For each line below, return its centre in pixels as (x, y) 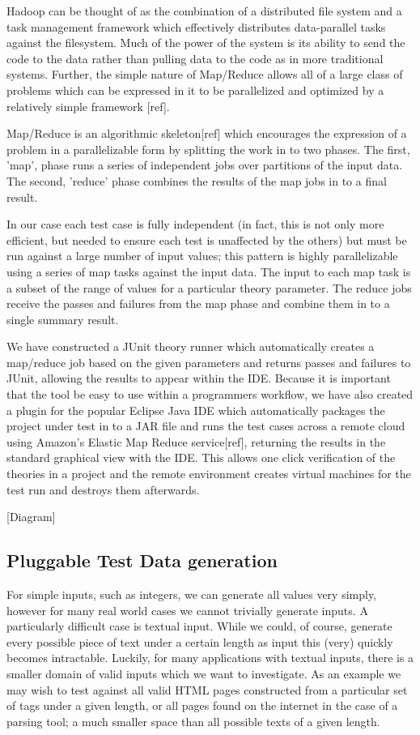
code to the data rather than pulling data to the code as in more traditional (195, 58)
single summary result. (63, 319)
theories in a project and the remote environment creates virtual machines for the (209, 474)
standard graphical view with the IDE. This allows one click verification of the (201, 457)
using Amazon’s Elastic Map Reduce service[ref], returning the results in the (196, 441)
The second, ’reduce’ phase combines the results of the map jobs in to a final (197, 180)
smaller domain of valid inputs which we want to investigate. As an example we (204, 673)
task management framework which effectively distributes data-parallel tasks (196, 26)
